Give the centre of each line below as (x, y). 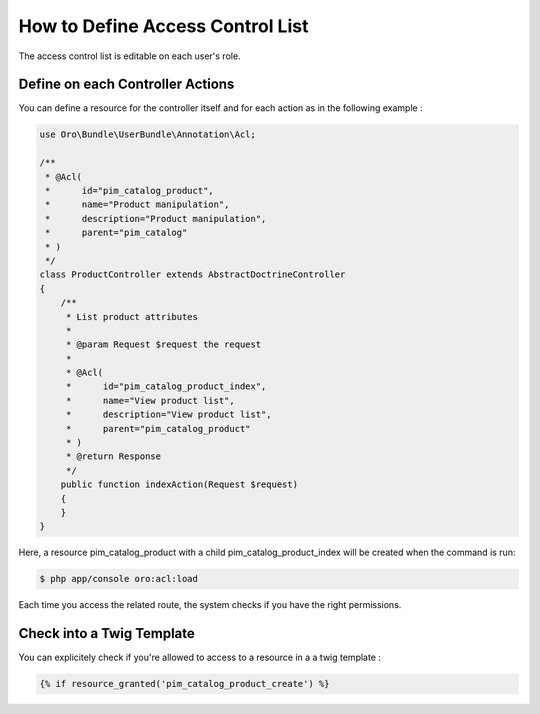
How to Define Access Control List (163, 26)
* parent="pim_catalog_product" (158, 428)
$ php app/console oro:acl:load (119, 579)
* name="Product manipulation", (137, 204)
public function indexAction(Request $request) (179, 484)
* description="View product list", (168, 414)
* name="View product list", (150, 400)
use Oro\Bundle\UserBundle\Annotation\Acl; (148, 134)
